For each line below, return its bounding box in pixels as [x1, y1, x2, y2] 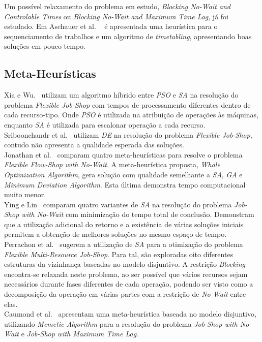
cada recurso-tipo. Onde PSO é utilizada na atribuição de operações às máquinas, [4, 109, 258, 120]
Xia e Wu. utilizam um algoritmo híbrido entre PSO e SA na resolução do [4, 89, 239, 100]
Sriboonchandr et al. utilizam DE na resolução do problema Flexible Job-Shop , [4, 129, 252, 140]
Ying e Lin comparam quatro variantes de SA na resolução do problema [4, 199, 232, 209]
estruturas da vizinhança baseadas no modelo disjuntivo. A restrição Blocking [4, 259, 245, 269]
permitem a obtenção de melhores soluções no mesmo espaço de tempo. [4, 229, 227, 239]
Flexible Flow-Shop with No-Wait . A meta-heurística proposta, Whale [4, 159, 220, 170]
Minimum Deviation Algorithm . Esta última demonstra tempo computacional [4, 179, 246, 190]
